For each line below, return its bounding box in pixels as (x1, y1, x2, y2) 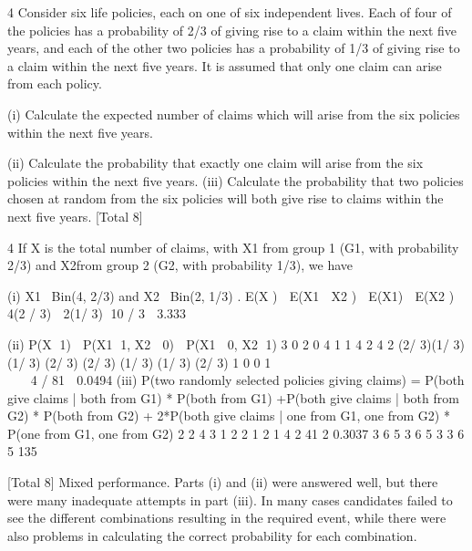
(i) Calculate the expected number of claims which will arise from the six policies (7, 104, 460, 123)
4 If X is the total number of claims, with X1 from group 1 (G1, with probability (7, 237, 459, 256)
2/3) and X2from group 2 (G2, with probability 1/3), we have (7, 255, 354, 275)
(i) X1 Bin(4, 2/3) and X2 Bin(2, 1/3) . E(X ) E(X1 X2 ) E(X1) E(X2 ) (7, 286, 455, 305)
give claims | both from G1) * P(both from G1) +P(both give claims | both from (7, 388, 459, 407)
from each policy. (7, 74, 102, 93)
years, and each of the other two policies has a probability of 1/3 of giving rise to (7, 38, 460, 57)
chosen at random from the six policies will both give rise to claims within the (7, 189, 444, 208)
